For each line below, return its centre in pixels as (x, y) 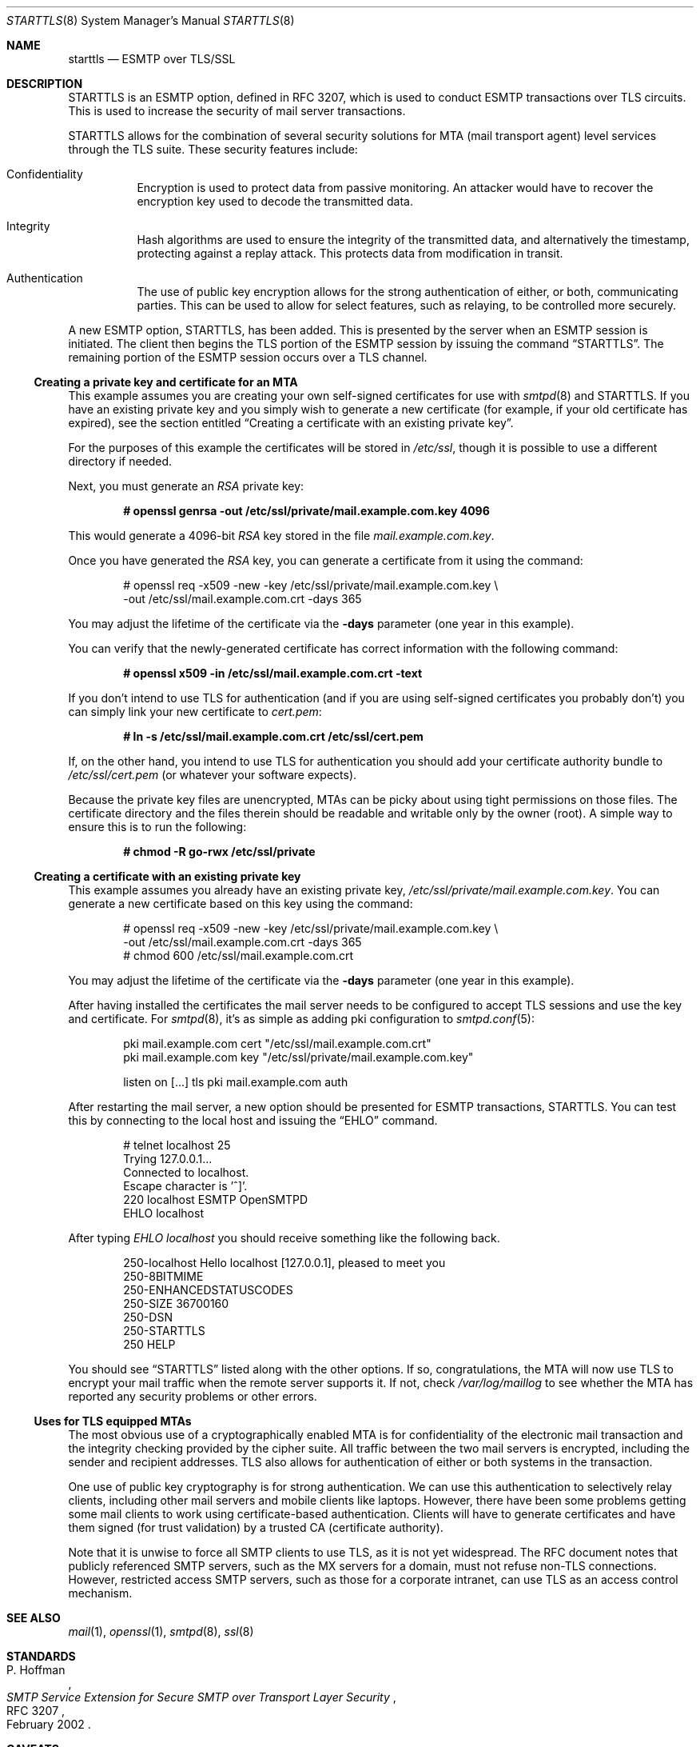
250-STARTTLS (164, 1331)
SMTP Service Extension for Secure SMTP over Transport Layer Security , (201, 1697)
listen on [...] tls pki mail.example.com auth (236, 1082)
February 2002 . (49, 1724)
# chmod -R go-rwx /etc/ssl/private (219, 852)
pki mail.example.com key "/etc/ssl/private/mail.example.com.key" (298, 1057)
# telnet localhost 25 (177, 1145)
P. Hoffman (36, 1670)
